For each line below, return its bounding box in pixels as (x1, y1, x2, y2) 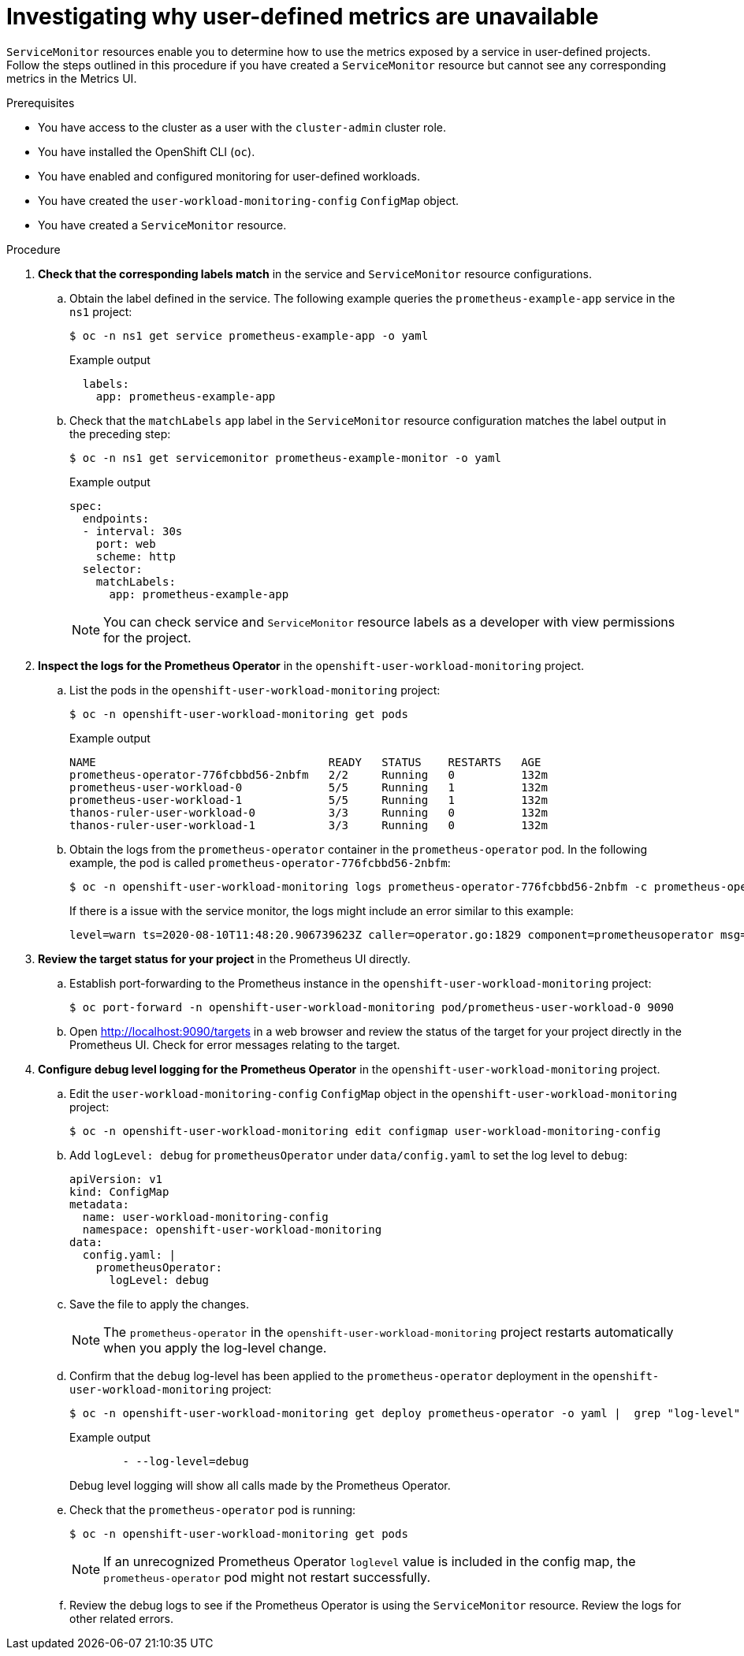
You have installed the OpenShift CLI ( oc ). (38, 144, 255, 158)
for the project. (103, 629, 192, 646)
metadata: (69, 1197, 129, 1211)
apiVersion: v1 (69, 1172, 163, 1185)
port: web (95, 537, 156, 550)
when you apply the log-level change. (103, 1339, 327, 1356)
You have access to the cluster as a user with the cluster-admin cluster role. (38, 120, 447, 134)
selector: (82, 562, 143, 575)
